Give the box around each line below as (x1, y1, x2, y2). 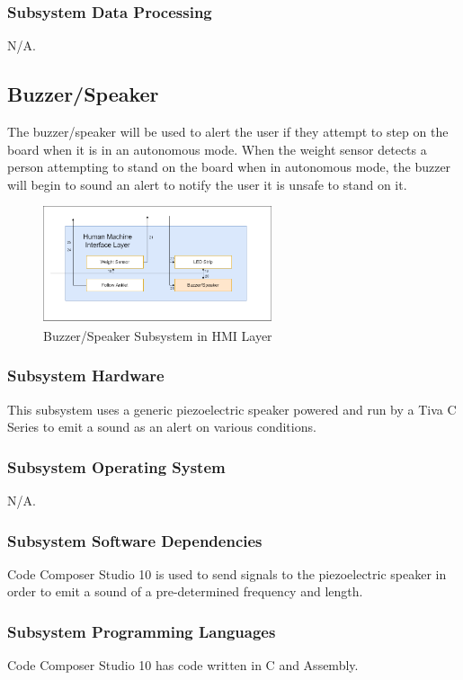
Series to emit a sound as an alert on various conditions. (7, 417, 316, 436)
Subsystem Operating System (7, 455, 226, 478)
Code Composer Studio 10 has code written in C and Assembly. (7, 656, 359, 675)
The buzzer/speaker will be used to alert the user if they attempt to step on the (7, 122, 449, 141)
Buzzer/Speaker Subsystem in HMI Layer (43, 326, 272, 344)
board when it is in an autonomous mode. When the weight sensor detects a (7, 139, 427, 158)
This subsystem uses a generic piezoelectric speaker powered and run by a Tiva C (7, 399, 457, 418)
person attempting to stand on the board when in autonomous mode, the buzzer (7, 157, 451, 176)
